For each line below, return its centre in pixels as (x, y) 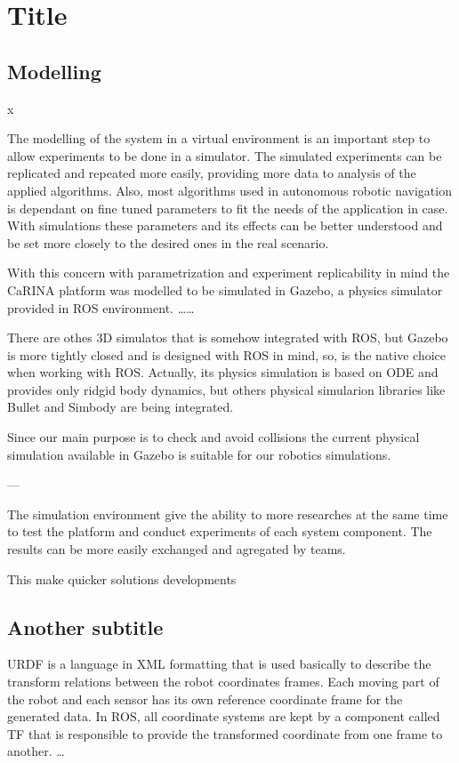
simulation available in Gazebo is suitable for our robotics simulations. (199, 454)
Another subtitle (85, 626)
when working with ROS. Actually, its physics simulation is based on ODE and (223, 372)
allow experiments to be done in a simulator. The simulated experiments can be (225, 155)
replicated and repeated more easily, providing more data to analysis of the (212, 173)
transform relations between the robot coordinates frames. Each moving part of (223, 682)
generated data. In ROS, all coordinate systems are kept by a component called (224, 716)
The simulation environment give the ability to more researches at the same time (228, 514)
